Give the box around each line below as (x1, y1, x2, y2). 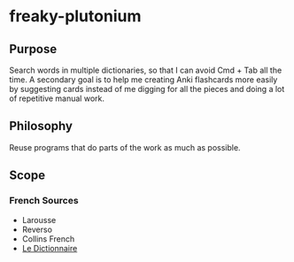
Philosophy (9, 119, 73, 134)
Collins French (21, 233, 75, 244)
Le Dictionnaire (21, 243, 78, 253)
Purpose (9, 42, 58, 57)
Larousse (21, 214, 57, 225)
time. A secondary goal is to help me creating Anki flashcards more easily (9, 74, 278, 85)
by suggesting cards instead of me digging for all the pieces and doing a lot (9, 84, 285, 94)
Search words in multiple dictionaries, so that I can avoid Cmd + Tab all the (9, 65, 282, 75)
